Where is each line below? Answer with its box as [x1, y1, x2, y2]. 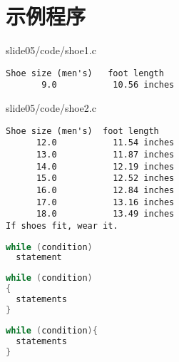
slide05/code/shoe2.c [6, 100, 96, 115]
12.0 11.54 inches [36, 138, 175, 148]
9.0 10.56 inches [41, 80, 175, 90]
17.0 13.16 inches [36, 197, 175, 207]
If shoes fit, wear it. [6, 220, 118, 231]
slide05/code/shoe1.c [6, 43, 96, 58]
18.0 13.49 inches [36, 209, 175, 219]
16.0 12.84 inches [36, 185, 175, 195]
